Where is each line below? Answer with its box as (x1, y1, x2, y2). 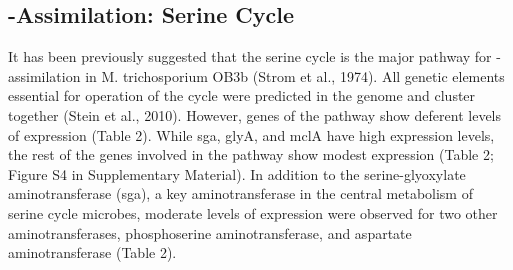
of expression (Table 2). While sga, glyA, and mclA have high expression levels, (8, 124, 495, 145)
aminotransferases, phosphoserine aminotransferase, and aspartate (8, 222, 412, 243)
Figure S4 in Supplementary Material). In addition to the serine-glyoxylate (8, 163, 466, 184)
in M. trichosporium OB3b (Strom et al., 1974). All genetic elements (85, 65, 505, 86)
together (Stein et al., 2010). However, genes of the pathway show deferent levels (8, 104, 502, 125)
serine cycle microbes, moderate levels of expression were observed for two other (8, 202, 498, 223)
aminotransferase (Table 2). (8, 242, 177, 263)
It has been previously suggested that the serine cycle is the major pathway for (8, 46, 492, 67)
